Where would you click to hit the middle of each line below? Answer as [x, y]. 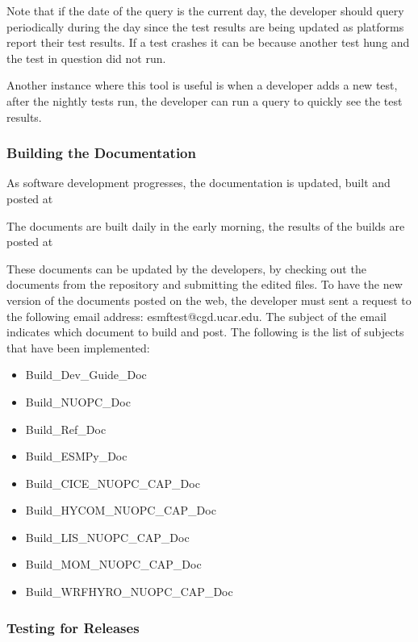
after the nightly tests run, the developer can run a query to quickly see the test [205, 100]
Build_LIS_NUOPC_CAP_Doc [107, 537]
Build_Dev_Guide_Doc [86, 375]
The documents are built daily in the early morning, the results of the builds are [206, 225]
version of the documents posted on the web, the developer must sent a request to [209, 300]
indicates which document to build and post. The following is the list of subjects [205, 332]
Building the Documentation [101, 153]
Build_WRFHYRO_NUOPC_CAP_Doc [129, 592]
